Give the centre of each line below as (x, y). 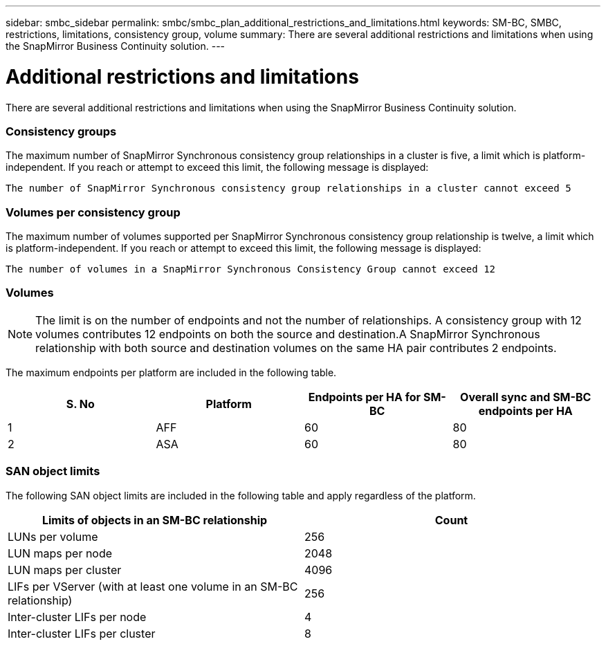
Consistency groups (61, 131)
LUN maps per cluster (65, 570)
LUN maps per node (60, 553)
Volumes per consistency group (93, 212)
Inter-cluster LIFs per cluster (82, 633)
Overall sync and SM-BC (526, 397)
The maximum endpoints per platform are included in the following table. (171, 372)
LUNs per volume (53, 536)
